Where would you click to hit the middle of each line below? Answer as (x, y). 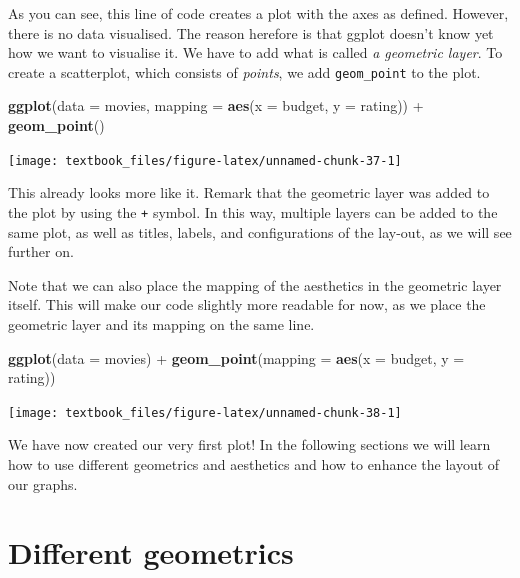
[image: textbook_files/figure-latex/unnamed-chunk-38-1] (205, 412)
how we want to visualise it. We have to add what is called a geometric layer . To (255, 52)
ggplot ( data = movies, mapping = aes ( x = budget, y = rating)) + (216, 105)
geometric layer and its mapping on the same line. (161, 323)
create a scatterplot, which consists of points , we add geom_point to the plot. (244, 71)
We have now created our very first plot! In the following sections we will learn (249, 444)
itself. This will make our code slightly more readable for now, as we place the (247, 304)
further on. (41, 251)
